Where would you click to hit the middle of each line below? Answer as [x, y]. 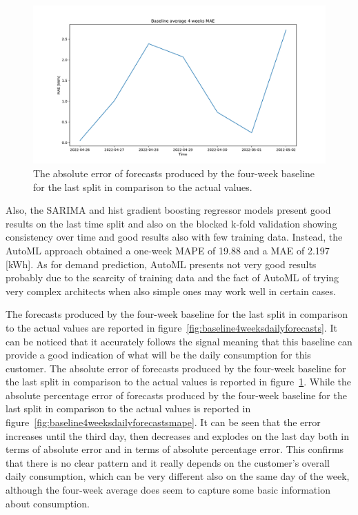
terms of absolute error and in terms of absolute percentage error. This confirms [175, 449]
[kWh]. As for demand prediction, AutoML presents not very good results [161, 264]
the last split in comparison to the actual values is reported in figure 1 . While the [179, 382]
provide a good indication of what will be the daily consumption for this [158, 355]
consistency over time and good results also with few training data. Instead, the [174, 237]
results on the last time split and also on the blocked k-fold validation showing [171, 223]
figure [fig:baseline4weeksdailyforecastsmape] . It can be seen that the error [163, 422]
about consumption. [48, 503]
